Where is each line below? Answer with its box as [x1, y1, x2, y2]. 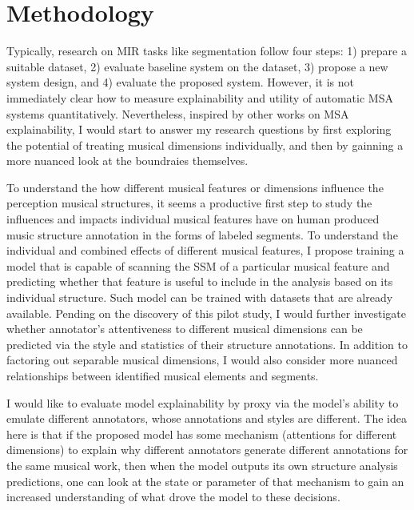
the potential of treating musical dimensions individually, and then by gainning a [6, 136, 404, 153]
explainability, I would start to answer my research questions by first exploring [6, 121, 392, 138]
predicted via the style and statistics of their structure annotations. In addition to [6, 335, 408, 352]
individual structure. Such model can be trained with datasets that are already [6, 289, 393, 306]
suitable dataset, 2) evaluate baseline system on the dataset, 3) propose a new [6, 58, 388, 74]
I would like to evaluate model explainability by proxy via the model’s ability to [6, 394, 399, 411]
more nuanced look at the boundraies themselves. [6, 152, 249, 169]
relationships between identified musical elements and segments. [6, 367, 319, 384]
